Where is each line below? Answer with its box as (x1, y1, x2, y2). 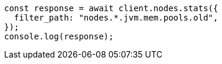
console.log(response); (4, 32, 114, 41)
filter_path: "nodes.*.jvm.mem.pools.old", (14, 13, 218, 22)
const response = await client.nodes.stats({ (4, 4, 218, 13)
